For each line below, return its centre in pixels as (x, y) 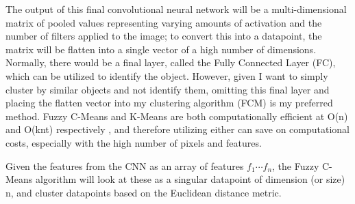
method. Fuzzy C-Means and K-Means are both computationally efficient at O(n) (177, 116)
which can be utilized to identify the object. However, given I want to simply (167, 75)
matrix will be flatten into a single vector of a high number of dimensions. (161, 49)
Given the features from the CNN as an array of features (125, 165)
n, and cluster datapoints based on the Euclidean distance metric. (144, 192)
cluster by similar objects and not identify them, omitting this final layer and (168, 89)
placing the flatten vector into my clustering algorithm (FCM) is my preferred (169, 103)
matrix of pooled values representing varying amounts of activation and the (164, 22)
